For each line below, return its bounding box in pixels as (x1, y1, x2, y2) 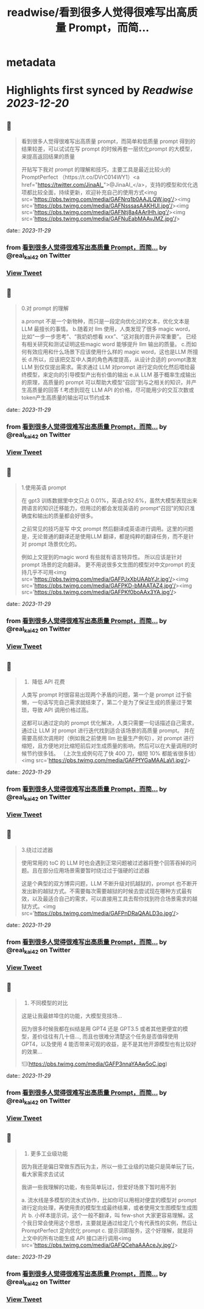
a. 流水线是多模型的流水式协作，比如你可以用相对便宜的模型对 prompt (21, 1196, 197, 1203)
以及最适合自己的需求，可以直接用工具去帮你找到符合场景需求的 (32, 895, 192, 902)
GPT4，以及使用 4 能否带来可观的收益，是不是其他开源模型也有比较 (21, 1040, 192, 1047)
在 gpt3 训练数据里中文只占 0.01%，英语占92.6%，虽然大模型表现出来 (21, 497, 198, 504)
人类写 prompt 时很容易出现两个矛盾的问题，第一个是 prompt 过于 (21, 691, 187, 698)
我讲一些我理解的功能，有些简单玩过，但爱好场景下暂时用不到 (21, 1183, 177, 1191)
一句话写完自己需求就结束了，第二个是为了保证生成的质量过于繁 (32, 698, 192, 705)
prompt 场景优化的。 (28, 541, 80, 548)
